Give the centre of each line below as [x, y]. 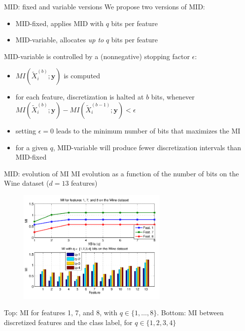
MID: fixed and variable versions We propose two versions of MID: [105, 6]
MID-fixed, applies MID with [60, 23]
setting [26, 130]
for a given [32, 147]
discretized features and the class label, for [68, 322]
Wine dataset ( [27, 183]
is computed [82, 76]
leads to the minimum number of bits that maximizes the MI [148, 130]
